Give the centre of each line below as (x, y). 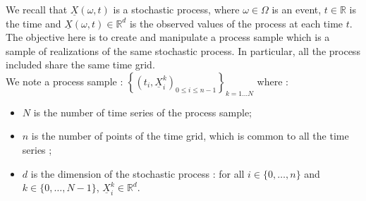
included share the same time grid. (80, 65)
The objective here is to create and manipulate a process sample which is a (168, 37)
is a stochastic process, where (176, 9)
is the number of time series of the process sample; (143, 112)
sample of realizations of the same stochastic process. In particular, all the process (183, 50)
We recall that (37, 9)
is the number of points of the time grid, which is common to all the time (190, 136)
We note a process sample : (65, 81)
